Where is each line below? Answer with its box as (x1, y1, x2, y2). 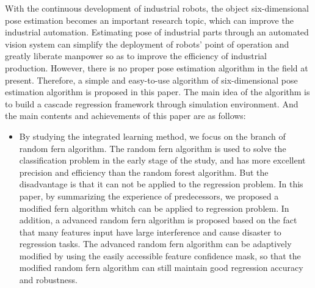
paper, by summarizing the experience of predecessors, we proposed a (19, 189, 279, 202)
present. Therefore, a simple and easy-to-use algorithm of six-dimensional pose (5, 73, 298, 86)
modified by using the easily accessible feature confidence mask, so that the (19, 249, 301, 262)
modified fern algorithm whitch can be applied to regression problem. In (19, 201, 289, 214)
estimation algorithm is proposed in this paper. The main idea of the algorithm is (5, 85, 310, 98)
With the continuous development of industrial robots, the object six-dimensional (5, 2, 309, 14)
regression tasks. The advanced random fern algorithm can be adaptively (19, 237, 292, 250)
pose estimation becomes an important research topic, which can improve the (5, 13, 294, 26)
